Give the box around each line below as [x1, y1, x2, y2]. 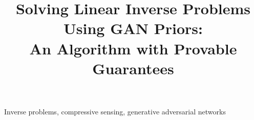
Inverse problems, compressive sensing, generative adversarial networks [4, 106, 226, 116]
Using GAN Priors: [63, 18, 203, 39]
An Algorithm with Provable [29, 38, 237, 58]
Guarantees [92, 57, 174, 78]
